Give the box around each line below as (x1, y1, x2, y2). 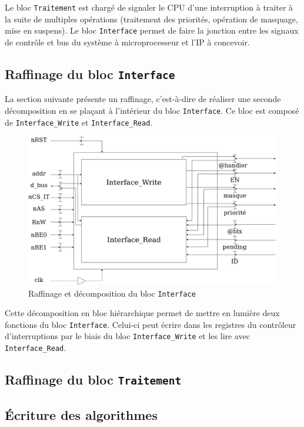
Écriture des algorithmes (5, 405, 158, 423)
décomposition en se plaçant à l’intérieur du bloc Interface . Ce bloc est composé (5, 104, 299, 116)
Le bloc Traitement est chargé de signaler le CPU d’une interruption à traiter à (5, 1, 293, 13)
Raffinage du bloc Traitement (5, 370, 182, 389)
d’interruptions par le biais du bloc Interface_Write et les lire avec (5, 330, 250, 342)
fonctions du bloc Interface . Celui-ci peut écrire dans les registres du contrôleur (5, 318, 296, 330)
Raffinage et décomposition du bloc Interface (28, 287, 196, 299)
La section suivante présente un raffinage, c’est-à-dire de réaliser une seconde (5, 93, 281, 105)
